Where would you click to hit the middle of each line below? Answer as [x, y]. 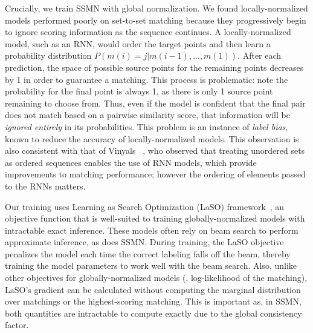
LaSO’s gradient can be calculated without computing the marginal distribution [153, 289]
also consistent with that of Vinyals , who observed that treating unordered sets [155, 150]
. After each [260, 55]
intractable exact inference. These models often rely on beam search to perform [152, 230]
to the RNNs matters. [45, 186]
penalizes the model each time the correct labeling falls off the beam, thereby [148, 253]
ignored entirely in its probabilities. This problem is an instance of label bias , [147, 126]
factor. [17, 325]
